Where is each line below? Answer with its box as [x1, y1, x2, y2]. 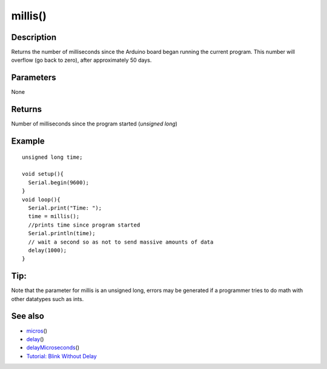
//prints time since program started [28, 221, 140, 228]
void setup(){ [22, 170, 64, 178]
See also [11, 311, 45, 321]
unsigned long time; [22, 153, 83, 161]
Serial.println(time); [28, 230, 96, 237]
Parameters [11, 73, 56, 83]
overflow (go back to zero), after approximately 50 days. [11, 56, 152, 64]
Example [11, 136, 45, 147]
